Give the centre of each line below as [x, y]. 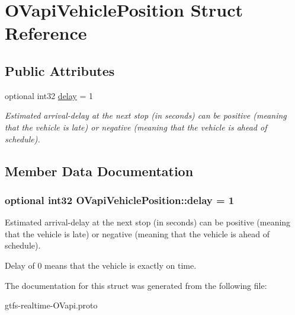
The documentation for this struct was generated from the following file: [136, 285]
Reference [46, 33]
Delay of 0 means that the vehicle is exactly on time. [101, 265]
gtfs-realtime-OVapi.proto [51, 305]
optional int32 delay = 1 [49, 95]
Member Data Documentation [99, 171]
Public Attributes [60, 70]
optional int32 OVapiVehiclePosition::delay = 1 [120, 200]
